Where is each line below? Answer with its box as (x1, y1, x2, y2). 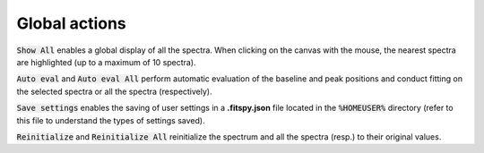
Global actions (16, 13, 127, 33)
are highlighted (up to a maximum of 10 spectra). (16, 56, 196, 67)
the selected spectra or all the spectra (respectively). (16, 86, 212, 97)
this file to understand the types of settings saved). (16, 115, 205, 125)
